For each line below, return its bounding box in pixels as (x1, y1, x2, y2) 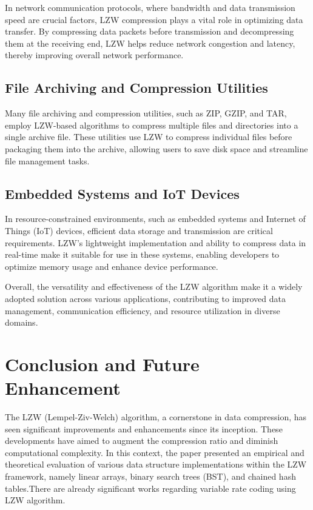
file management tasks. (5, 154, 90, 167)
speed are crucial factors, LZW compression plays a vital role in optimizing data (5, 13, 303, 25)
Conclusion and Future (5, 351, 200, 376)
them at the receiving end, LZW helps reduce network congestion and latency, (5, 36, 295, 49)
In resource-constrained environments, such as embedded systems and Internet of (5, 212, 306, 225)
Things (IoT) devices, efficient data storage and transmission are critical (5, 224, 273, 237)
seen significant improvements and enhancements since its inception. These (5, 422, 283, 435)
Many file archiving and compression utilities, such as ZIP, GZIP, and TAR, (5, 107, 287, 119)
